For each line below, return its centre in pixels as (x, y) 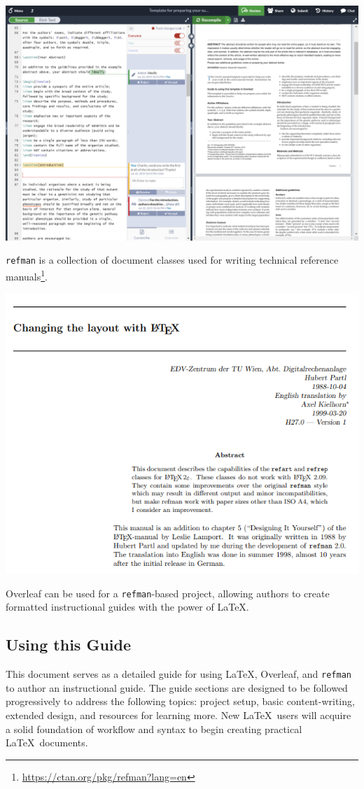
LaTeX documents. (47, 742)
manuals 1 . (27, 275)
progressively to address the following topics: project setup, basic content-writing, (180, 701)
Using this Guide (69, 645)
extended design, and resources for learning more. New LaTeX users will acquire (178, 715)
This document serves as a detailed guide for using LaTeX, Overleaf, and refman (178, 674)
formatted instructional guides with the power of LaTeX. (127, 607)
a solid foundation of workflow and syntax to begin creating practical (154, 728)
